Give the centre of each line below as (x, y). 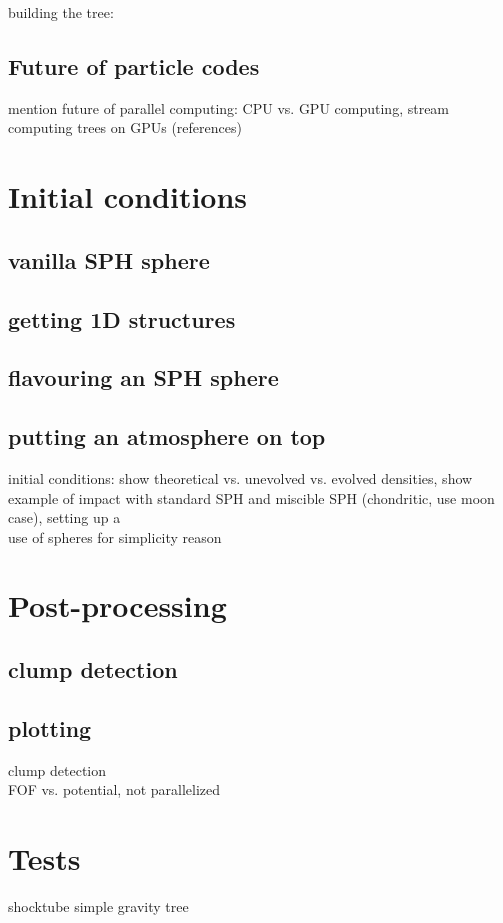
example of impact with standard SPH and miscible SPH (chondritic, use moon (251, 497)
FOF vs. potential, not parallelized (114, 789)
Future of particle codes (134, 65)
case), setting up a (64, 517)
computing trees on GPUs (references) (125, 127)
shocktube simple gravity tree (98, 905)
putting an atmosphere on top (167, 436)
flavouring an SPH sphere (143, 377)
